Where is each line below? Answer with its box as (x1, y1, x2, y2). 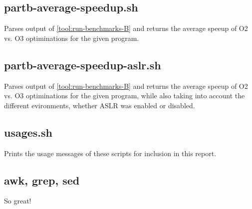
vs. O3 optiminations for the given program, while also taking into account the (4, 90, 245, 101)
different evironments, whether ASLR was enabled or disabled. (4, 100, 195, 110)
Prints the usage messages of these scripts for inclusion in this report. (4, 148, 217, 158)
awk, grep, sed (4, 172, 80, 188)
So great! (4, 196, 31, 206)
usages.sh (4, 124, 53, 140)
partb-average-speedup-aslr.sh (4, 57, 161, 72)
